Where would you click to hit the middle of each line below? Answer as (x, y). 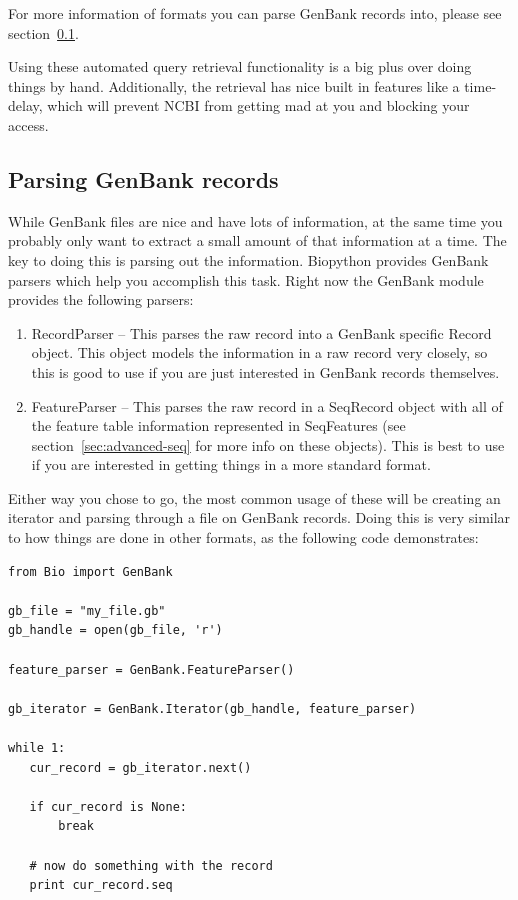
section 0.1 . (43, 32)
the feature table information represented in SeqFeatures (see (218, 425)
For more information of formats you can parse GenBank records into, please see (255, 13)
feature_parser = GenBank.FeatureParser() (151, 669)
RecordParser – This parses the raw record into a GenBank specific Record (261, 332)
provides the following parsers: (101, 299)
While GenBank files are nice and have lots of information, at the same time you (255, 220)
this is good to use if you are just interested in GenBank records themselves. (265, 371)
